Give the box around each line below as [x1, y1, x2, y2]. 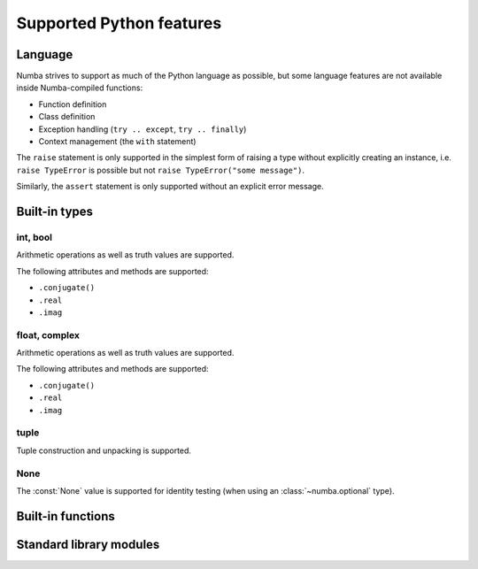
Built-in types [16, 204, 93, 219]
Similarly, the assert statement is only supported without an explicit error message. [16, 181, 324, 192]
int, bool [16, 231, 53, 243]
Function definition [38, 98, 107, 110]
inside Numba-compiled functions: [16, 82, 143, 93]
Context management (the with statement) [38, 136, 197, 147]
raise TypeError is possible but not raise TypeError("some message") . [16, 165, 305, 175]
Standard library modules [16, 536, 160, 552]
